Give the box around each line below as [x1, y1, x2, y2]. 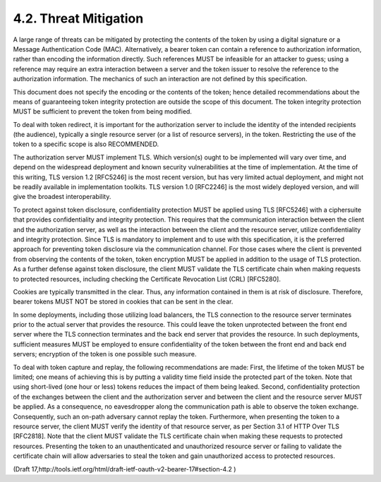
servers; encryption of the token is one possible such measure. [13, 350, 197, 359]
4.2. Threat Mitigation [13, 11, 144, 26]
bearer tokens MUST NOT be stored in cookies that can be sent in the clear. [13, 297, 234, 306]
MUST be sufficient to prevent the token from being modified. [13, 107, 192, 116]
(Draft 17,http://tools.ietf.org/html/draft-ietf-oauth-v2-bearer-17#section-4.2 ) [13, 464, 236, 473]
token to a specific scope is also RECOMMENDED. [13, 140, 159, 148]
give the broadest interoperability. [13, 193, 111, 201]
